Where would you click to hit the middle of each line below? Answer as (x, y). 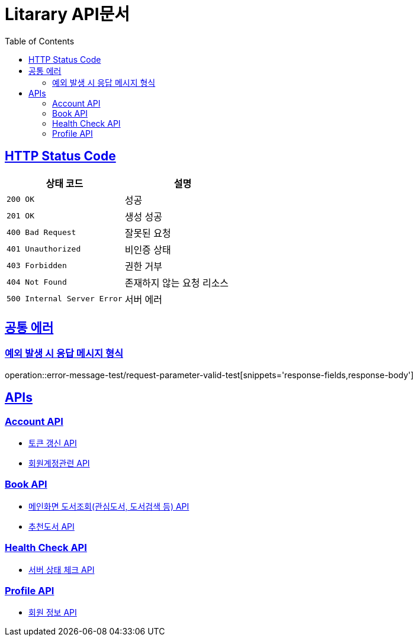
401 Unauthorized (44, 249)
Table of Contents (40, 41)
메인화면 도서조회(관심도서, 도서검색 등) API (109, 506)
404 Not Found (37, 282)
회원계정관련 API (59, 463)
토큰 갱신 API (53, 443)
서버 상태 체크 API (62, 569)
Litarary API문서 (67, 14)
